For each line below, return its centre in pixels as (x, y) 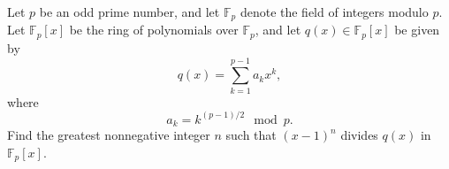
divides (359, 135)
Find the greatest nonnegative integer (109, 135)
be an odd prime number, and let (129, 12)
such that (251, 135)
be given (417, 30)
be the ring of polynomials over (154, 30)
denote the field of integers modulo (334, 12)
